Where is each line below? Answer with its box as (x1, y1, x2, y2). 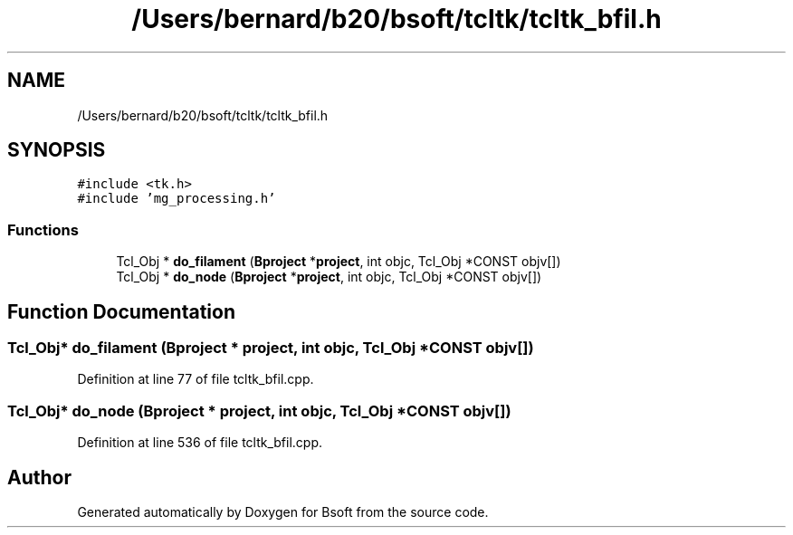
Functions (7, 220, 79, 239)
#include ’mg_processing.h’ (77, 191, 276, 206)
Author (7, 465, 72, 489)
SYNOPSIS (7, 139, 106, 162)
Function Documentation (7, 300, 235, 323)
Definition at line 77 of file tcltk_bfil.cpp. (77, 371, 314, 387)
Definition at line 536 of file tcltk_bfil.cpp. (77, 435, 323, 451)
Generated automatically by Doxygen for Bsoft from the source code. (77, 504, 489, 520)
